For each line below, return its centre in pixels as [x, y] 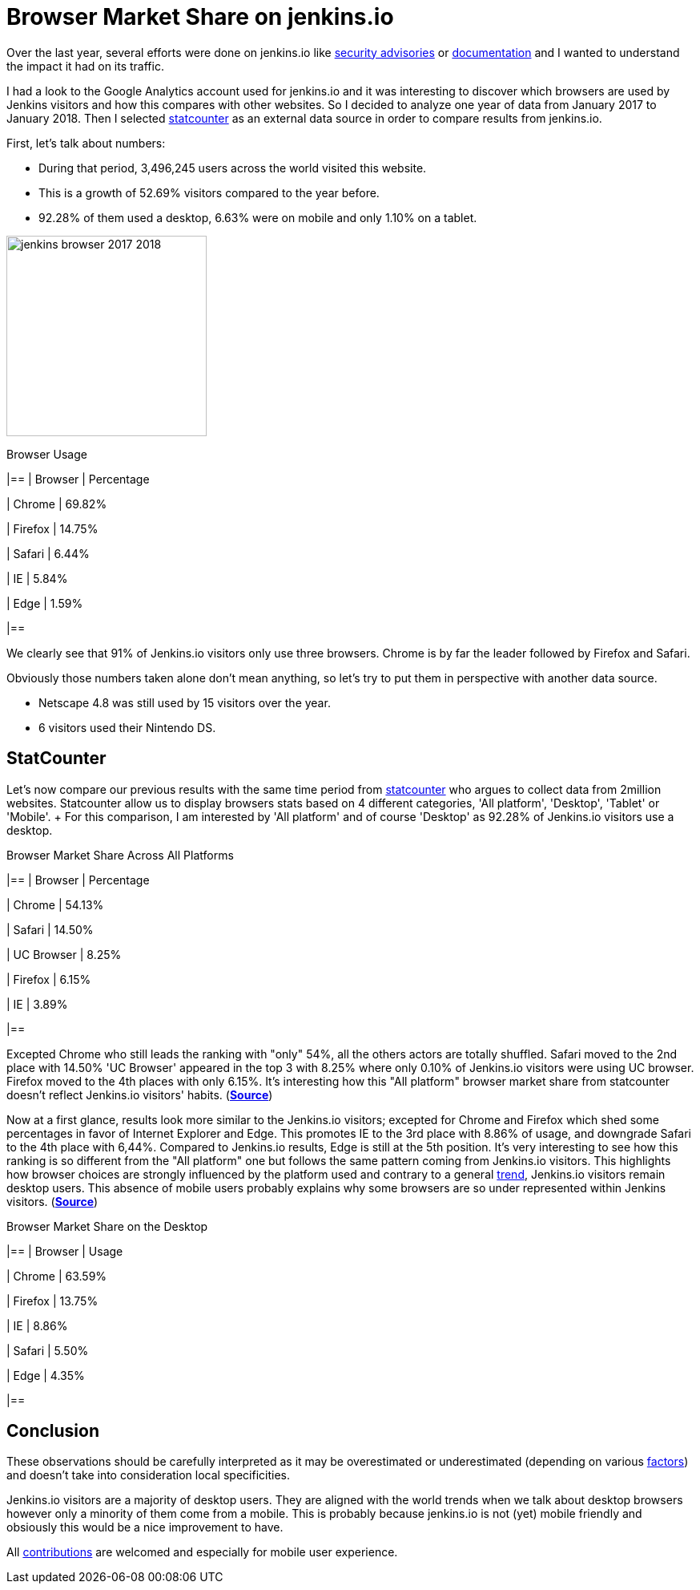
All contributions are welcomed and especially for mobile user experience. [202, 1552]
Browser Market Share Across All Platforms [120, 855]
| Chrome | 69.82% [57, 504]
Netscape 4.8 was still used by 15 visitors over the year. [185, 702]
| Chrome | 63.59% [57, 1276]
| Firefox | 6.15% [49, 979]
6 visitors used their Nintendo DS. [127, 727]
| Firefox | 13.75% [52, 1301]
